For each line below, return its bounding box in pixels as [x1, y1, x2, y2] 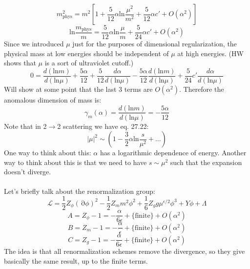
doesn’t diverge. [4, 166, 51, 177]
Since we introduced [4, 39, 64, 49]
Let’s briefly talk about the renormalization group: [4, 186, 155, 196]
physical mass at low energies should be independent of [4, 48, 169, 58]
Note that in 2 [4, 121, 47, 131]
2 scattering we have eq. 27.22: [57, 121, 149, 131]
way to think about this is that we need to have [4, 157, 147, 167]
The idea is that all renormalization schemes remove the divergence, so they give [4, 246, 245, 256]
